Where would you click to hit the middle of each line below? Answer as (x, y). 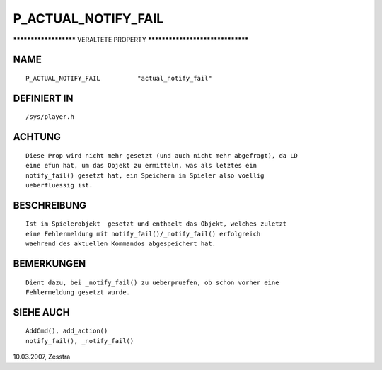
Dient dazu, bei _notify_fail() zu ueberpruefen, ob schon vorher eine (152, 282)
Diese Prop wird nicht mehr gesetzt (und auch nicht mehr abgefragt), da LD (162, 155)
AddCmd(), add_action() (67, 331)
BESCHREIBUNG (50, 205)
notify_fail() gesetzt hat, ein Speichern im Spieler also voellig (145, 175)
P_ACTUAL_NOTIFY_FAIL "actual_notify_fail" (119, 78)
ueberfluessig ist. (59, 185)
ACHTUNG (37, 137)
